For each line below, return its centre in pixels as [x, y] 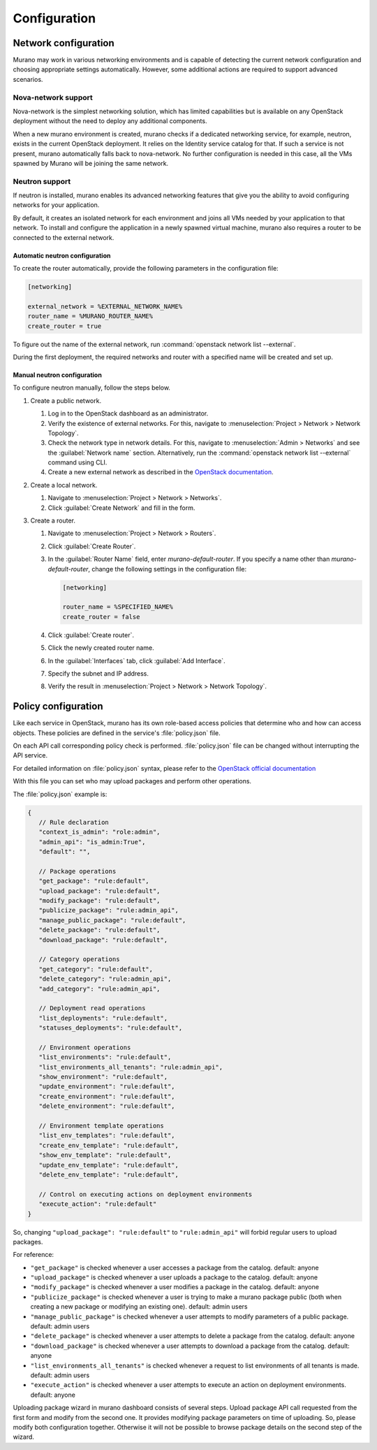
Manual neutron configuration [58, 375]
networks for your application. [56, 205]
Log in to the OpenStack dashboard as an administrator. [128, 413]
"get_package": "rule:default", [94, 881]
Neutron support [42, 181]
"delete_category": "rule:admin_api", [105, 979]
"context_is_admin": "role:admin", [99, 832]
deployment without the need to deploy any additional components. [110, 121]
